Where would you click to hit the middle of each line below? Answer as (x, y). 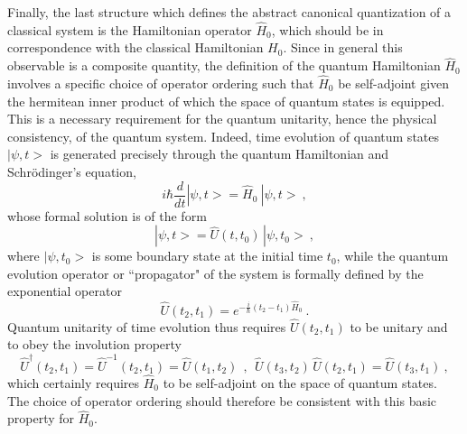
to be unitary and (399, 326)
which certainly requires (74, 383)
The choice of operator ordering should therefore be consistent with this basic (222, 400)
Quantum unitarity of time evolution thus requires (147, 326)
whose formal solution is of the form (107, 215)
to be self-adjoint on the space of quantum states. (300, 383)
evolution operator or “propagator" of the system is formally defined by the (215, 273)
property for (41, 418)
